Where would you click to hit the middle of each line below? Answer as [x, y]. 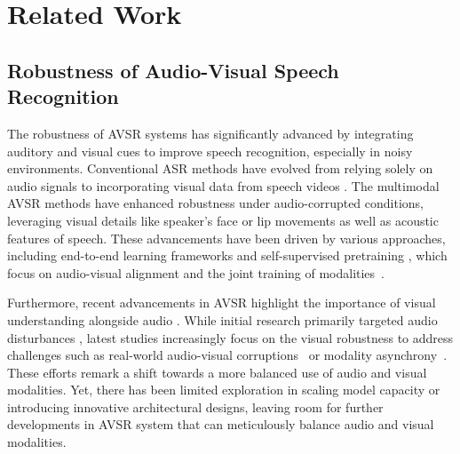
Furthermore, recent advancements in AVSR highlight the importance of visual [222, 303]
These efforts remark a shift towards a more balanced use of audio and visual [217, 372]
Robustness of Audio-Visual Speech [173, 70]
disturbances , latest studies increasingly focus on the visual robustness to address [230, 337]
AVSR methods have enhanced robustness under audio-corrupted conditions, [216, 203]
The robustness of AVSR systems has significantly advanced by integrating [210, 133]
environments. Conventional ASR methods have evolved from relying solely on [220, 168]
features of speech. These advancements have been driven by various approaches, [226, 238]
